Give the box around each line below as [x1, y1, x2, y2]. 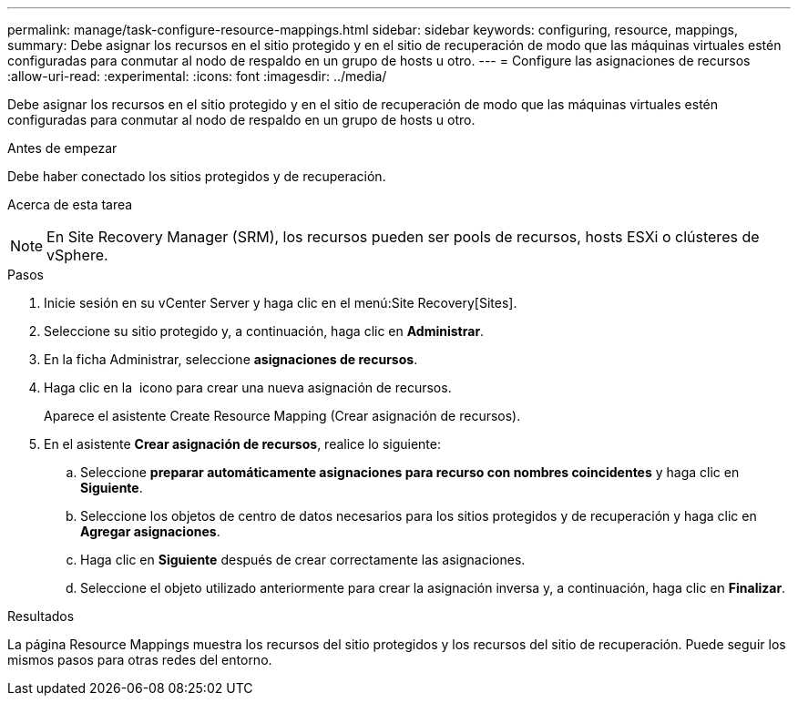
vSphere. [46, 246, 108, 264]
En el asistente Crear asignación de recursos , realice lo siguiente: [44, 436, 442, 452]
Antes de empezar [7, 140, 118, 156]
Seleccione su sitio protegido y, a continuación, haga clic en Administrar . [44, 323, 485, 339]
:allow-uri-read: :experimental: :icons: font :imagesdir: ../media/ [7, 68, 387, 84]
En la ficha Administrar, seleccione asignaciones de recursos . [44, 351, 418, 367]
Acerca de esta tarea [7, 197, 133, 212]
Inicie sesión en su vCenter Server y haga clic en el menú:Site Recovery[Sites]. [44, 295, 517, 311]
